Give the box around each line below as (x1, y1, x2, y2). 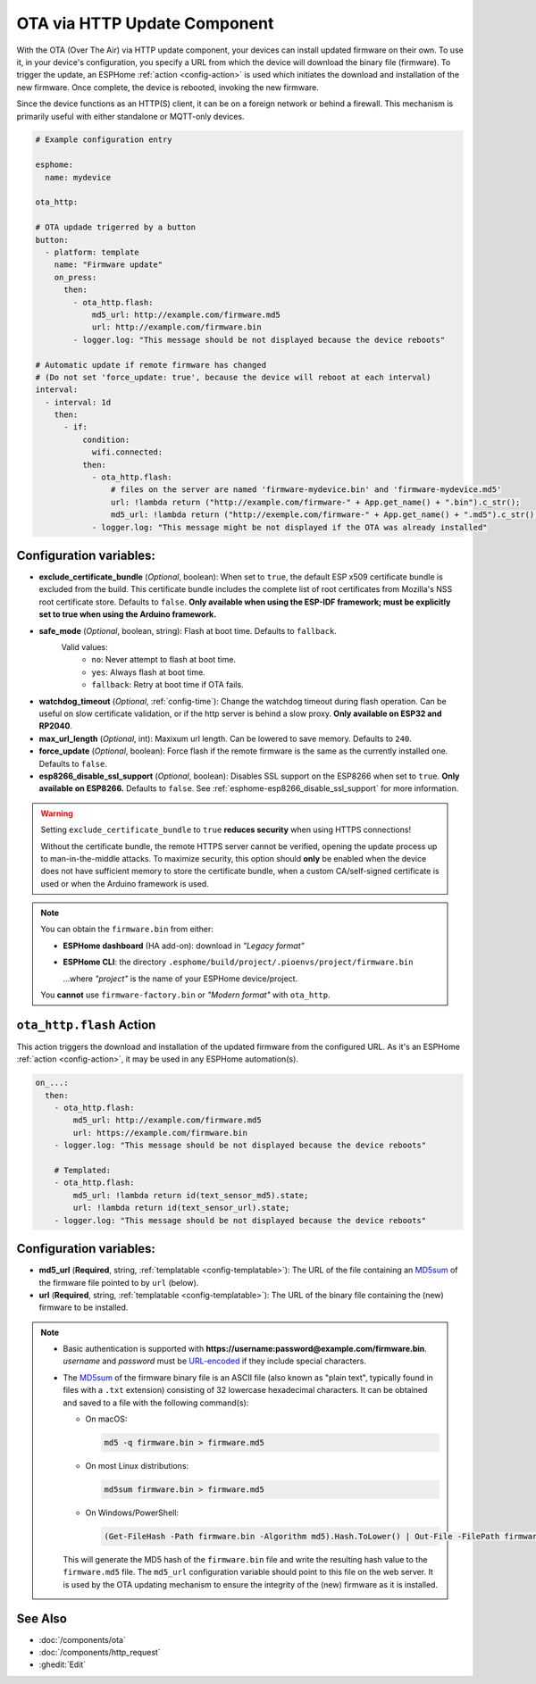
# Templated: (54, 1165, 112, 1176)
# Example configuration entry (35, 135, 173, 145)
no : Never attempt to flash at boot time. (91, 654, 237, 665)
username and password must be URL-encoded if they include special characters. (63, 1355, 366, 1366)
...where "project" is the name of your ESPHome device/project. (63, 973, 298, 984)
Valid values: (61, 642, 109, 653)
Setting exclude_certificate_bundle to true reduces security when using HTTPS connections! (40, 824, 411, 835)
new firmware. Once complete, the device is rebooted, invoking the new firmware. (16, 81, 319, 93)
